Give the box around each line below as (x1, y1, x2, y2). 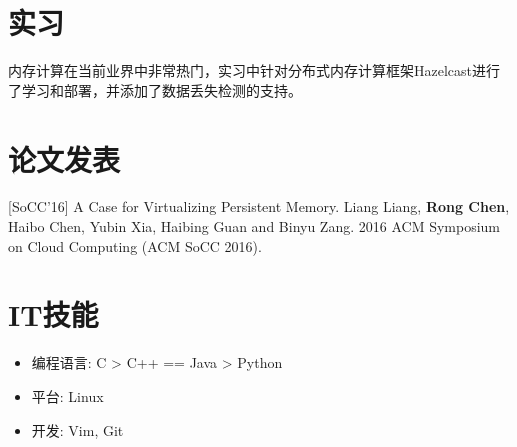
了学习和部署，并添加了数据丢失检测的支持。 (8, 79, 302, 100)
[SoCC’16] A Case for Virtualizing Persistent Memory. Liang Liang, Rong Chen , (8, 196, 510, 217)
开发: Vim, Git (31, 419, 124, 440)
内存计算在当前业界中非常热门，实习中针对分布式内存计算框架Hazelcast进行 (8, 60, 500, 81)
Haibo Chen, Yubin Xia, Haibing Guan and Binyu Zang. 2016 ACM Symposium (8, 216, 500, 237)
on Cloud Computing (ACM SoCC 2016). (8, 235, 262, 256)
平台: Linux (31, 385, 104, 406)
